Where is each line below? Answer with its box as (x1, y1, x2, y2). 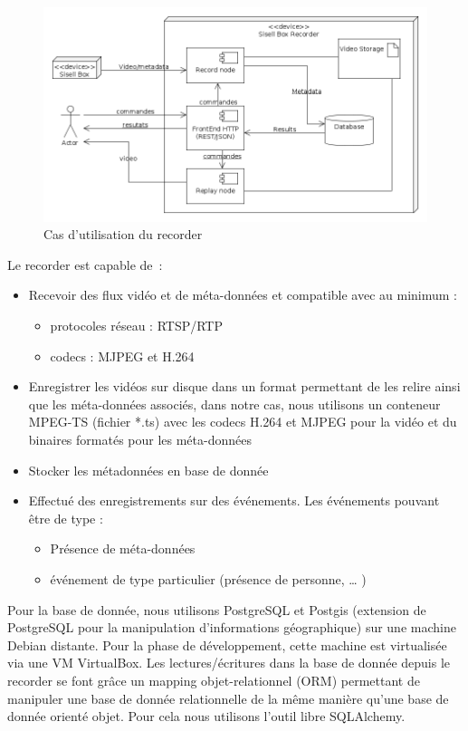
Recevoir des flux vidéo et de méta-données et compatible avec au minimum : (28, 285, 457, 304)
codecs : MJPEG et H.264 (50, 346, 195, 365)
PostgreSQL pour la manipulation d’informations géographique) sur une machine (7, 618, 456, 637)
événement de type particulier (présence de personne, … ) (50, 569, 367, 588)
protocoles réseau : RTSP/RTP (50, 316, 223, 335)
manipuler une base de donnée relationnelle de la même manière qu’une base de (7, 688, 449, 707)
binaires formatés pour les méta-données (28, 429, 252, 448)
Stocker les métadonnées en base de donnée (28, 460, 269, 479)
